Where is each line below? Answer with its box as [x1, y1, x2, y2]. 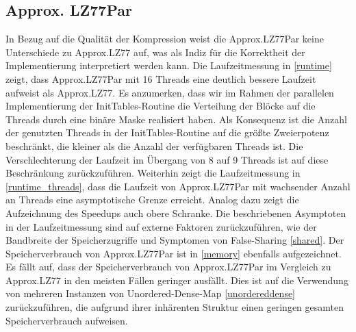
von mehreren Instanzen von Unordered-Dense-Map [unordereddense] [5, 286, 296, 301]
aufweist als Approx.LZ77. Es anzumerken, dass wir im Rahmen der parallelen [5, 85, 334, 99]
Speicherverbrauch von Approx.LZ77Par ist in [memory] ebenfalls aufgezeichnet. [5, 246, 342, 260]
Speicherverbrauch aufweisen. [5, 313, 128, 327]
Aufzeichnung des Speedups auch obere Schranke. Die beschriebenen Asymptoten [5, 205, 346, 220]
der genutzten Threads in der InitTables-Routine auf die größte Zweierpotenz [5, 125, 329, 140]
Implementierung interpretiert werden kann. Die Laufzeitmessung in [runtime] [5, 58, 332, 73]
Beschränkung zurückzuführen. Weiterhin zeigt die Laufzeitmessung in [5, 166, 301, 180]
